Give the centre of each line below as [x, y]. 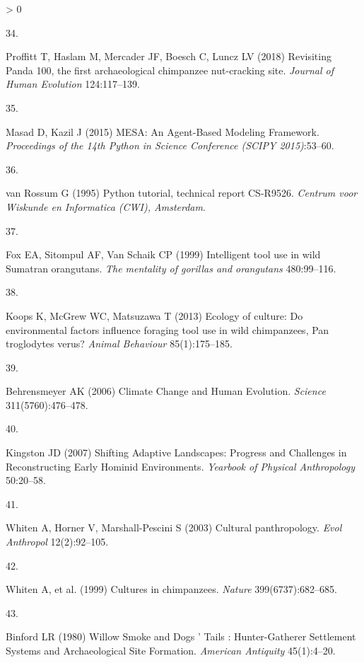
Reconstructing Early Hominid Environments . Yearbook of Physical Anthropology [181, 466]
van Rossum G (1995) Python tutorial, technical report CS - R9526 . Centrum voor [182, 193]
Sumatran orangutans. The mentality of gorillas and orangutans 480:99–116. [171, 268]
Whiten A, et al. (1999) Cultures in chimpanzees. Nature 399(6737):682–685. [171, 589]
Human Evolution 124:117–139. [73, 84]
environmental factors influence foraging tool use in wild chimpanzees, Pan [168, 329]
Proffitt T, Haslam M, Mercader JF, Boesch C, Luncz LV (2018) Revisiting [169, 56]
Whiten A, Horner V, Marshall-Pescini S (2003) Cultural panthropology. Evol [174, 527]
